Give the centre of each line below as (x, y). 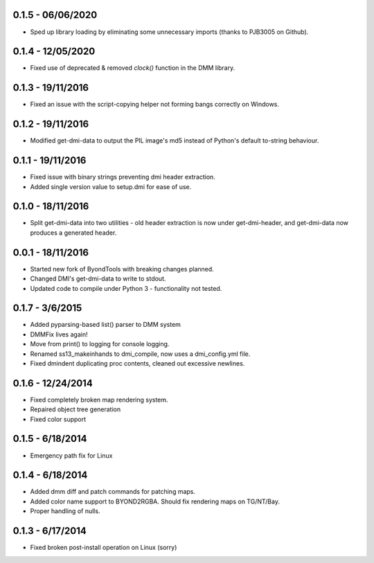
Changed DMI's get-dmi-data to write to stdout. (98, 279)
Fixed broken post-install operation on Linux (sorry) (104, 548)
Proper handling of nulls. (65, 511)
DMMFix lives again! (59, 334)
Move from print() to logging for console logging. (100, 344)
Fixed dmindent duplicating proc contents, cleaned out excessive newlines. (137, 363)
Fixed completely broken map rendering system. (99, 400)
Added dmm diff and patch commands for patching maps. (113, 492)
